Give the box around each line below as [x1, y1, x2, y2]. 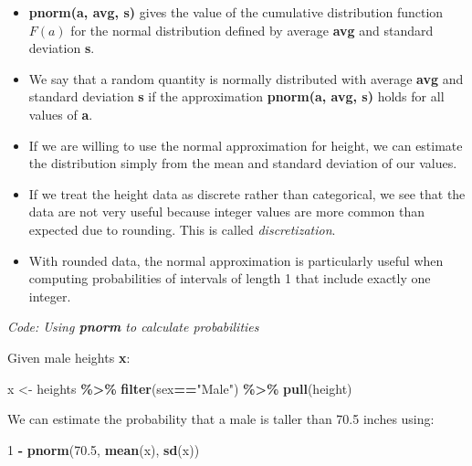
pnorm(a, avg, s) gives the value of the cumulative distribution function [28, 3, 444, 21]
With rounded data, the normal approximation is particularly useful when [28, 250, 444, 270]
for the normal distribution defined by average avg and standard [70, 20, 434, 39]
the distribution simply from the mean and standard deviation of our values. [28, 154, 457, 173]
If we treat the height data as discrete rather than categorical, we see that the [28, 184, 466, 203]
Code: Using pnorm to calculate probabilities [7, 317, 259, 336]
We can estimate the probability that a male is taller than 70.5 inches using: [7, 409, 435, 429]
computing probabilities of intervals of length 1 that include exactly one [28, 269, 431, 288]
